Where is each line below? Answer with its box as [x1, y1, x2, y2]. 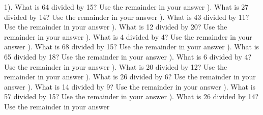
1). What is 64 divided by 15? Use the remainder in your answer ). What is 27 [4, 2, 249, 12]
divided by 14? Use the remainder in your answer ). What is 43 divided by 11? [4, 11, 249, 22]
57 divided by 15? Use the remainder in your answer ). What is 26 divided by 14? [4, 91, 259, 102]
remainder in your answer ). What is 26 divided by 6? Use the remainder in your [4, 71, 256, 82]
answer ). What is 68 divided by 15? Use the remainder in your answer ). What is [4, 41, 259, 52]
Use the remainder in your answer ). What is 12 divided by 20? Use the [4, 21, 227, 32]
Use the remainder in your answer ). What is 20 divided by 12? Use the [4, 61, 227, 72]
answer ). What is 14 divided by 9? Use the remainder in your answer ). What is [4, 81, 256, 92]
